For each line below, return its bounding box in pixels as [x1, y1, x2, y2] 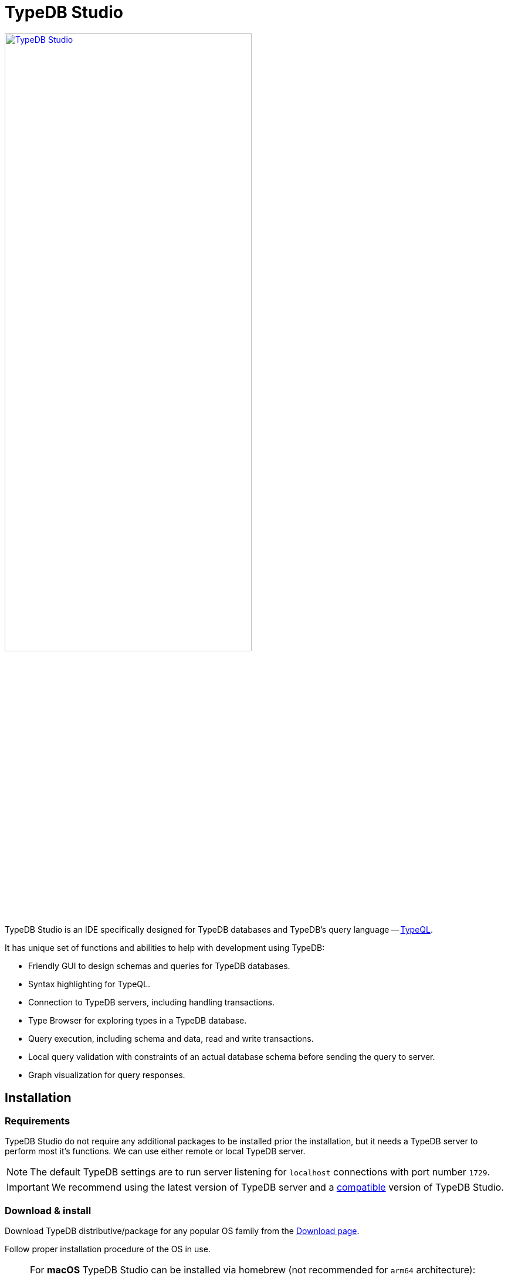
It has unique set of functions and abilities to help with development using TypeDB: [5, 943, 325, 953]
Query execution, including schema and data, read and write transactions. [28, 1034, 314, 1044]
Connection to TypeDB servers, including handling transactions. [28, 997, 275, 1008]
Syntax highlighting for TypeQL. [28, 979, 150, 990]
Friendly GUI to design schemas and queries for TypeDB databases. [28, 961, 290, 971]
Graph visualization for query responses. [28, 1070, 185, 1080]
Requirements [5, 1114, 70, 1127]
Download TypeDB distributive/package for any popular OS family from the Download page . [5, 1226, 360, 1236]
